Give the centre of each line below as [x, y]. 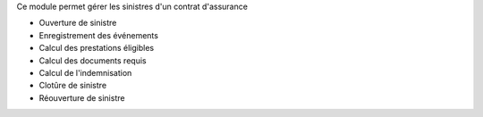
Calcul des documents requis [93, 60]
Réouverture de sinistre [82, 97]
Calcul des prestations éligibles [97, 48]
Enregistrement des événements [98, 35]
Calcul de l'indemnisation [85, 72]
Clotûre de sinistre [73, 86]
